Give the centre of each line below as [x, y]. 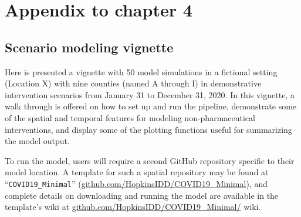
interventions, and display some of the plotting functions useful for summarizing [148, 129]
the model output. [37, 141]
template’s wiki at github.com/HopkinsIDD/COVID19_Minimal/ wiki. [133, 207]
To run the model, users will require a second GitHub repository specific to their [150, 160]
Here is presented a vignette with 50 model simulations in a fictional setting [141, 71]
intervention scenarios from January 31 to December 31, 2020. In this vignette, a [150, 94]
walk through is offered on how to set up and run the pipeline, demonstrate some [151, 106]
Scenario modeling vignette [89, 47]
